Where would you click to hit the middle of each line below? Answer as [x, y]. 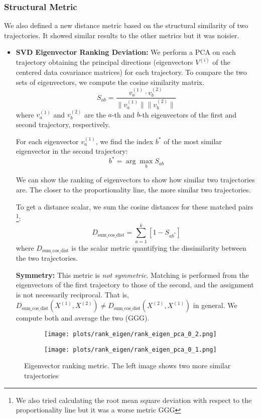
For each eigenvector [47, 141]
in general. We [215, 305]
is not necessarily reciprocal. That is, [72, 294]
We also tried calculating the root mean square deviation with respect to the [134, 400]
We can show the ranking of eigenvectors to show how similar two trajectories [135, 180]
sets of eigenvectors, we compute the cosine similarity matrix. [110, 82]
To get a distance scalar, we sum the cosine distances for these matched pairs [135, 206]
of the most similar [193, 141]
